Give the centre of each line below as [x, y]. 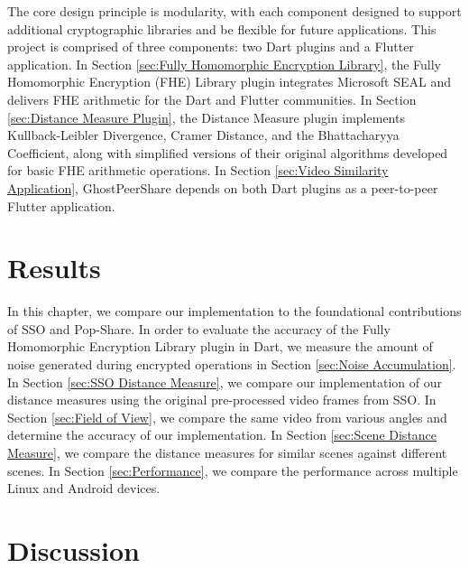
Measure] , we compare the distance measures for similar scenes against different [227, 452]
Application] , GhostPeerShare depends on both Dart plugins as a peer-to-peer [223, 187]
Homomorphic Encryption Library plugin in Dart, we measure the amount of [220, 346]
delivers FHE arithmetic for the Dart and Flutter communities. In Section [212, 99]
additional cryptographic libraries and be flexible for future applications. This [222, 28]
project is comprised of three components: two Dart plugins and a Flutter [211, 47]
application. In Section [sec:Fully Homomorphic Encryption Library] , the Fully [225, 64]
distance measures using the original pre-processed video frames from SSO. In [222, 400]
